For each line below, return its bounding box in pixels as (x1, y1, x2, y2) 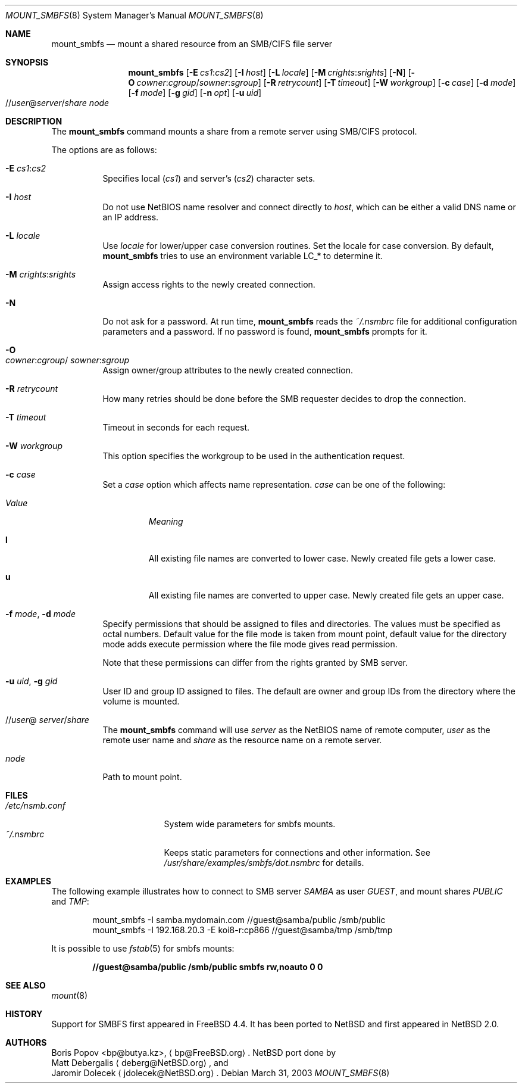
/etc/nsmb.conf (5, 800, 66, 810)
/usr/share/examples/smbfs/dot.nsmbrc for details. (164, 858, 364, 868)
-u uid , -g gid (5, 676, 58, 686)
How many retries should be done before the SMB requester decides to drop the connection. (102, 394, 466, 404)
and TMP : (51, 896, 89, 906)
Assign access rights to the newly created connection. (102, 279, 315, 289)
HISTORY (5, 1009, 43, 1019)
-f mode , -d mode (5, 609, 76, 619)
